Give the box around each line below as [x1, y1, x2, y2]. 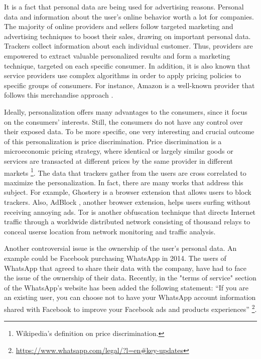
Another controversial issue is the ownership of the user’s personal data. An [4, 243, 237, 253]
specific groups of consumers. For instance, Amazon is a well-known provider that [4, 80, 255, 90]
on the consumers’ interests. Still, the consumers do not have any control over [4, 116, 243, 127]
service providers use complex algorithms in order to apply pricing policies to [4, 70, 241, 81]
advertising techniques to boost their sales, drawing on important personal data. [4, 31, 251, 41]
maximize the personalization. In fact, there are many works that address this [4, 177, 243, 187]
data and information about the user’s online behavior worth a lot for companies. [4, 11, 254, 22]
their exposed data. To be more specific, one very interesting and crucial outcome [4, 126, 254, 137]
